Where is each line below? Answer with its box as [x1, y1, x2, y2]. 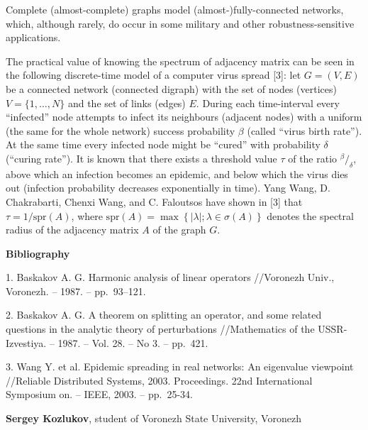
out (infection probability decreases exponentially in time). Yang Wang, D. [6, 180, 330, 195]
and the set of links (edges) [67, 95, 186, 110]
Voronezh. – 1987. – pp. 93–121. [6, 283, 146, 298]
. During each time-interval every [196, 95, 340, 110]
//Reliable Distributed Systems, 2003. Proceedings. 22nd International [6, 373, 313, 387]
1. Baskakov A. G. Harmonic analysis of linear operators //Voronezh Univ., [6, 270, 335, 285]
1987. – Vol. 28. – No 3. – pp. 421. [57, 335, 208, 350]
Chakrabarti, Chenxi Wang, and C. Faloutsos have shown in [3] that [6, 194, 303, 209]
